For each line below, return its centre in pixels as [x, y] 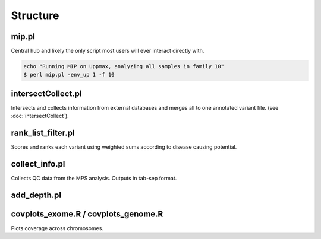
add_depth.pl [36, 195]
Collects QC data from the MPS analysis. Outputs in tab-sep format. [94, 179]
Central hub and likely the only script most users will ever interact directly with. [108, 51]
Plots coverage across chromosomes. [57, 228]
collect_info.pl [38, 164]
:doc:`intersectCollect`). [40, 116]
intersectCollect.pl [46, 93]
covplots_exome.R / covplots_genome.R [87, 214]
